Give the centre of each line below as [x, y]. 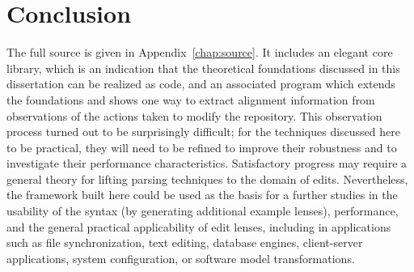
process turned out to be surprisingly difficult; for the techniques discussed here [203, 132]
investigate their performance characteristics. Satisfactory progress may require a [207, 163]
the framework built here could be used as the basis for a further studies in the [202, 195]
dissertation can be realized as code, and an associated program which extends [201, 84]
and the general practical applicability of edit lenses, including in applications [199, 226]
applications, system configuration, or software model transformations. [181, 258]
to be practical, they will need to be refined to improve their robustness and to [202, 147]
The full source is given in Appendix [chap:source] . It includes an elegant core [200, 52]
